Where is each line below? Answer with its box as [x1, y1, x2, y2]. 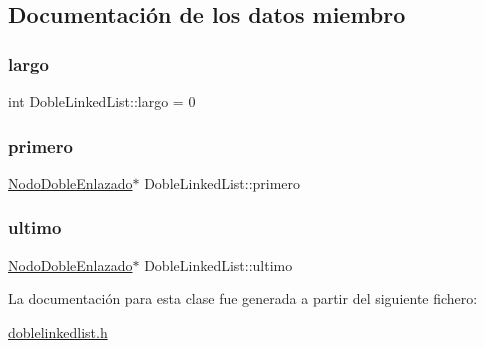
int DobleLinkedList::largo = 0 [8, 91, 196, 111]
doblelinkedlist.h [8, 321, 108, 342]
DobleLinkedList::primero [144, 172, 301, 193]
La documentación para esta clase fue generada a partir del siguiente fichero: [8, 288, 478, 309]
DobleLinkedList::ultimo [144, 254, 293, 275]
